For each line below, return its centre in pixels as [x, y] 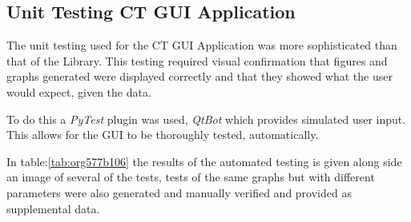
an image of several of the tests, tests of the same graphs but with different [191, 177]
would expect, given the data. [79, 91]
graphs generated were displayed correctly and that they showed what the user [199, 76]
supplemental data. [53, 208]
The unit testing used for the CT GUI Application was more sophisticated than [202, 45]
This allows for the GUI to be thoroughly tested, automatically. [163, 135]
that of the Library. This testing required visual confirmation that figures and [197, 60]
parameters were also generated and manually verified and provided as [179, 192]
